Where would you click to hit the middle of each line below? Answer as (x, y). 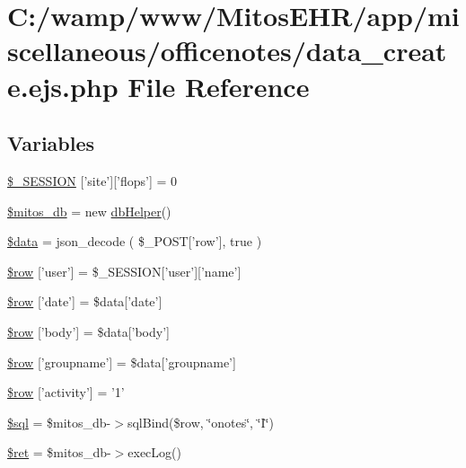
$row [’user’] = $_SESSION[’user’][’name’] (124, 271)
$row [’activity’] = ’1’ (66, 392)
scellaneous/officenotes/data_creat (227, 51)
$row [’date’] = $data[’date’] (85, 301)
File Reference (219, 86)
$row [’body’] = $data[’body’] (88, 331)
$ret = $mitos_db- (59, 452)
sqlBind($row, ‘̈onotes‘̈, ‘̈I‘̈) (200, 422)
